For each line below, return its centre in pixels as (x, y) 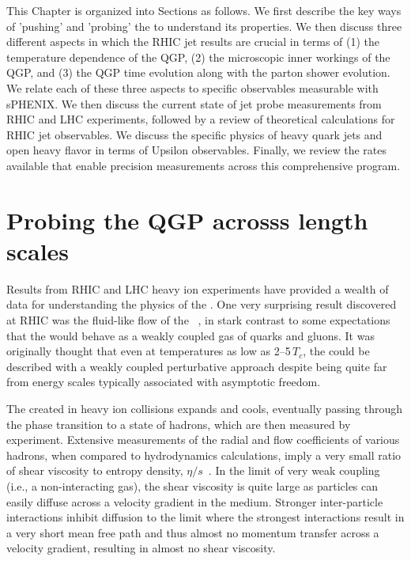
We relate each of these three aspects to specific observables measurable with (192, 87)
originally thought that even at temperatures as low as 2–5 (149, 351)
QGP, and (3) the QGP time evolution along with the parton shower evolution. (198, 72)
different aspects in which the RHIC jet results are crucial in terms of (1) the (193, 42)
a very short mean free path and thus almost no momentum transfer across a (193, 532)
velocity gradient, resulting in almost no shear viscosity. (141, 548)
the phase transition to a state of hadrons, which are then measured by (179, 424)
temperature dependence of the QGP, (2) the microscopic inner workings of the (198, 57)
